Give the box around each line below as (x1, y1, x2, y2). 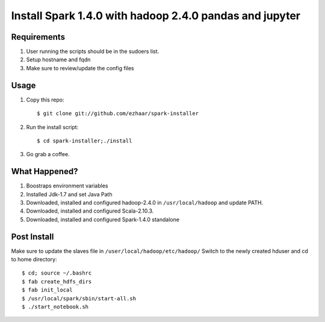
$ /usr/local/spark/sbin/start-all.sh (22, 295, 137, 302)
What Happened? (11, 166, 78, 177)
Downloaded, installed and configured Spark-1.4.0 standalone (26, 216, 180, 223)
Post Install (11, 231, 54, 241)
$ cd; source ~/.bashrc (22, 270, 92, 276)
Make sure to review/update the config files (26, 64, 135, 71)
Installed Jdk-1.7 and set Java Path (26, 190, 113, 198)
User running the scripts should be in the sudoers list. (26, 48, 159, 55)
